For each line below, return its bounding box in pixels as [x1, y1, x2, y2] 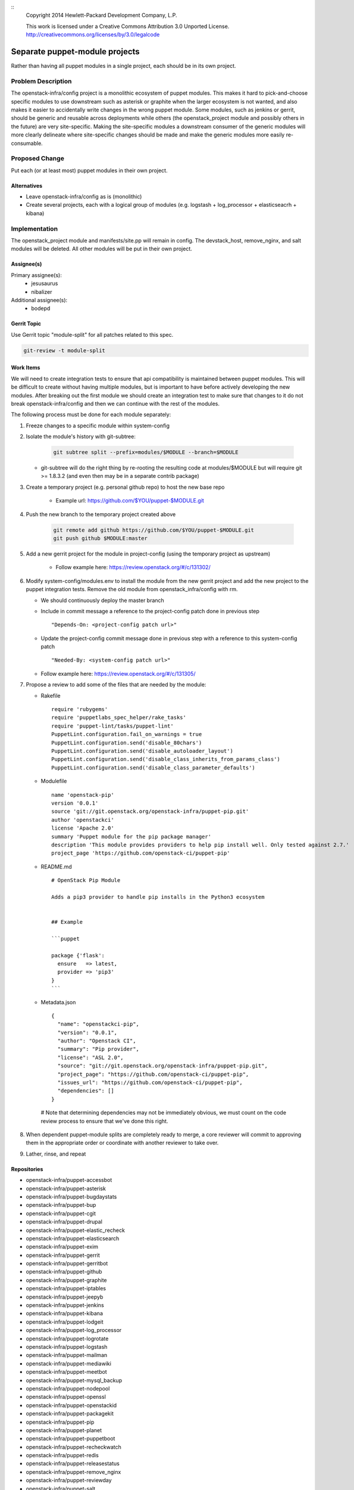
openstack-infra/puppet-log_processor [26, 1327, 122, 1334]
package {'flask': [51, 952, 105, 959]
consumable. [11, 139, 43, 147]
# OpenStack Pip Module [51, 877, 121, 884]
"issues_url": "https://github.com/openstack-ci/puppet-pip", [57, 1079, 243, 1086]
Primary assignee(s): [11, 271, 62, 278]
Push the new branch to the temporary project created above [26, 510, 176, 518]
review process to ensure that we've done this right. [40, 1117, 168, 1125]
